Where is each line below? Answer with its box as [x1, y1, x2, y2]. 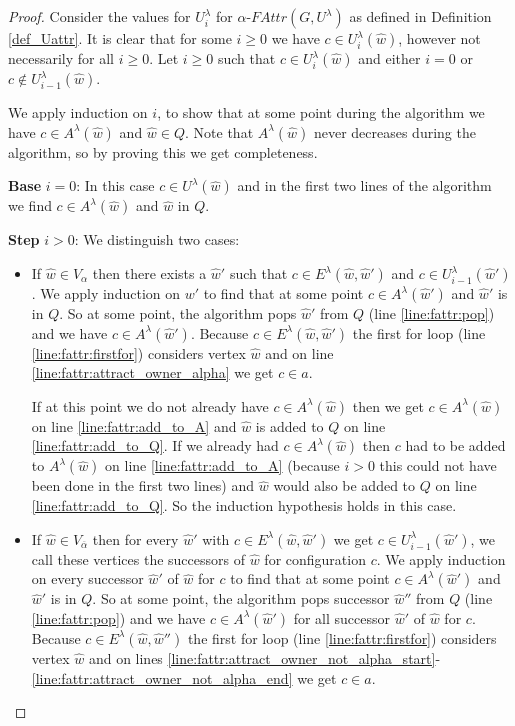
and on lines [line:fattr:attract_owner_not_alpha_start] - [88, 647, 441, 668]
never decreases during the [313, 121, 476, 142]
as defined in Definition [349, 6, 492, 26]
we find [8, 195, 52, 216]
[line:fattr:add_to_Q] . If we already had [31, 435, 279, 456]
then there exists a [92, 263, 207, 283]
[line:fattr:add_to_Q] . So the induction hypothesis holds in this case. [31, 494, 457, 515]
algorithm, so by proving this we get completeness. [8, 141, 318, 162]
